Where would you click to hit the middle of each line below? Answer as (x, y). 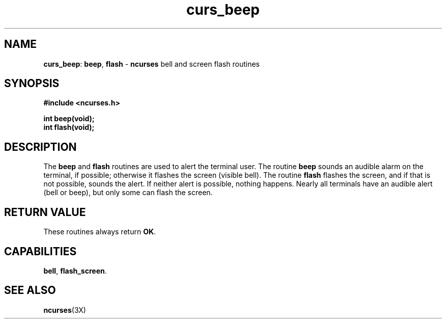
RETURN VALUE (45, 212)
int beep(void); (69, 119)
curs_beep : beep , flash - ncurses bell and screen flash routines (152, 64)
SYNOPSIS (32, 84)
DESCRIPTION (40, 147)
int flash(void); (69, 127)
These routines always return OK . (100, 232)
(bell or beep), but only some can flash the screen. (128, 193)
